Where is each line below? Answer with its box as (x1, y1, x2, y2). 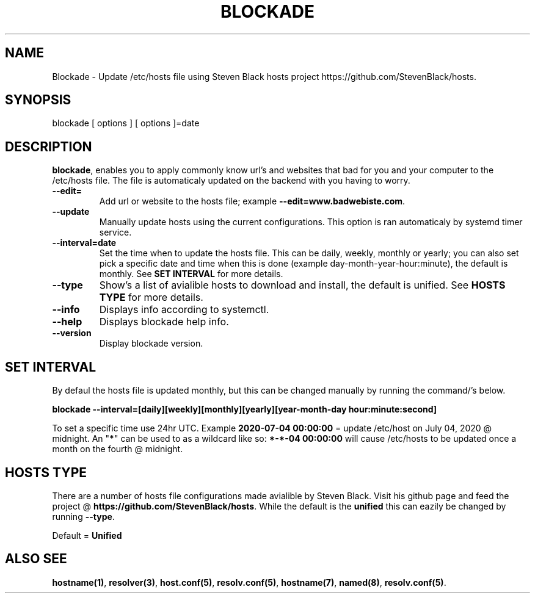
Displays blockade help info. (99, 315, 229, 328)
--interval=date (52, 237, 117, 248)
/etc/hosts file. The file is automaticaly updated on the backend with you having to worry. (52, 175, 410, 186)
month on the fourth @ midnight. (52, 444, 183, 455)
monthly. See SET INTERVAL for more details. (99, 268, 283, 279)
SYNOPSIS (5, 92, 71, 108)
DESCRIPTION (5, 139, 92, 154)
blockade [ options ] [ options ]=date (52, 118, 200, 129)
